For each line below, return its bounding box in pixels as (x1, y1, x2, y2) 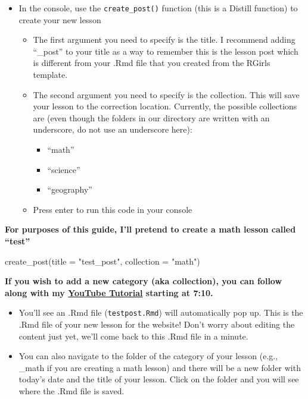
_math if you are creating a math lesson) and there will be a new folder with (18, 361, 301, 373)
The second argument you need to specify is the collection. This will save (33, 88, 300, 100)
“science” (47, 163, 80, 175)
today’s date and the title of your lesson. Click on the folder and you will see (18, 373, 299, 385)
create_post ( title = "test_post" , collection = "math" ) (5, 255, 200, 267)
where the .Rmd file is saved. (18, 384, 125, 397)
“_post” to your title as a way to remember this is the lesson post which (33, 45, 298, 57)
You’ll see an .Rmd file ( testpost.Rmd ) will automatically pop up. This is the (18, 306, 303, 319)
